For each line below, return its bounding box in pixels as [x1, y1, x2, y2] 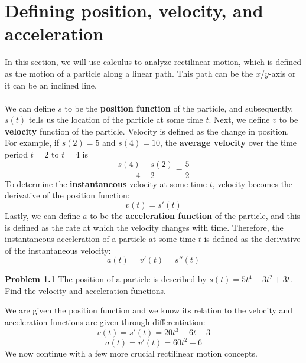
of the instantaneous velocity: [5, 244, 111, 256]
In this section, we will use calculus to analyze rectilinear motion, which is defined [5, 55, 302, 68]
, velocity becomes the [212, 177, 293, 189]
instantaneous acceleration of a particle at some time [5, 233, 196, 245]
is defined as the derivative [204, 233, 301, 245]
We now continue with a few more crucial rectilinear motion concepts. [5, 346, 258, 359]
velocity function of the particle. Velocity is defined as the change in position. [5, 125, 289, 137]
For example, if [5, 136, 60, 149]
